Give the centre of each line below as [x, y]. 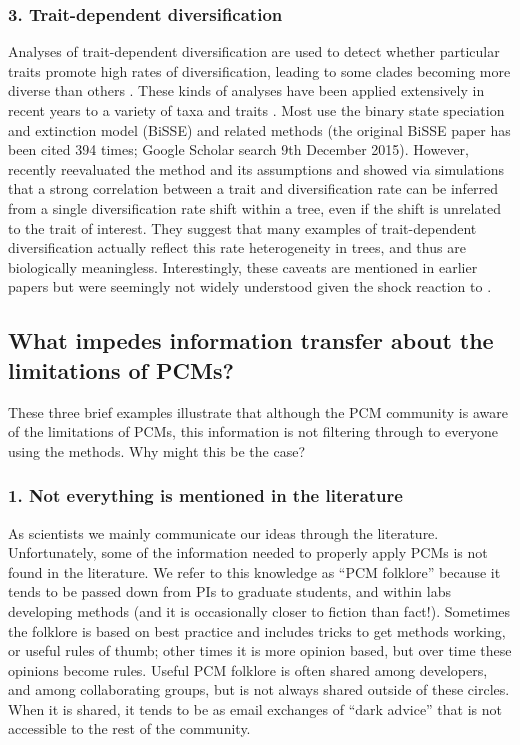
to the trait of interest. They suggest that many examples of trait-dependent [242, 227]
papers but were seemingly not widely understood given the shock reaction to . [250, 286]
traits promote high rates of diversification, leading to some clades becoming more [259, 70]
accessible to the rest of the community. [129, 728]
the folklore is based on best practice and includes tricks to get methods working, [257, 630]
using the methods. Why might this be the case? [157, 450]
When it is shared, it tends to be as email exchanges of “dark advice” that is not [255, 708]
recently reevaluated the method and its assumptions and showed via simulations [256, 168]
